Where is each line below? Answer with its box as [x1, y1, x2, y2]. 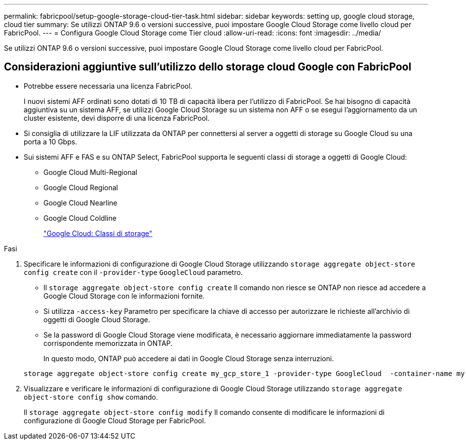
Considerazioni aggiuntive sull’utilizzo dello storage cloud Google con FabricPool [4, 61, 412, 73]
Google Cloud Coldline [43, 213, 116, 222]
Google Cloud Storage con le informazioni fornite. [43, 291, 205, 300]
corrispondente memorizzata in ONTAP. [43, 339, 173, 347]
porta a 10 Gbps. [24, 137, 78, 146]
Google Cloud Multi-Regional [43, 168, 137, 176]
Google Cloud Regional [43, 183, 118, 192]
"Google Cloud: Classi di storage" [43, 229, 153, 238]
